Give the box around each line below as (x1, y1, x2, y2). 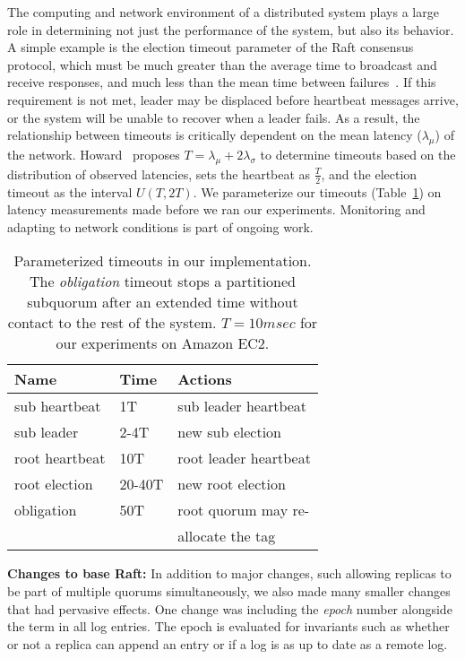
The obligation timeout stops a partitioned (29, 271, 296, 292)
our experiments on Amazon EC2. (56, 333, 270, 354)
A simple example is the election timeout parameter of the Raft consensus (7, 38, 414, 56)
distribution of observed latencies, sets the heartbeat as (7, 164, 311, 183)
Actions (177, 369, 232, 390)
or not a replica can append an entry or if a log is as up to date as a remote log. (7, 634, 448, 653)
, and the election (321, 164, 418, 183)
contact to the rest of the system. (7, 312, 217, 334)
